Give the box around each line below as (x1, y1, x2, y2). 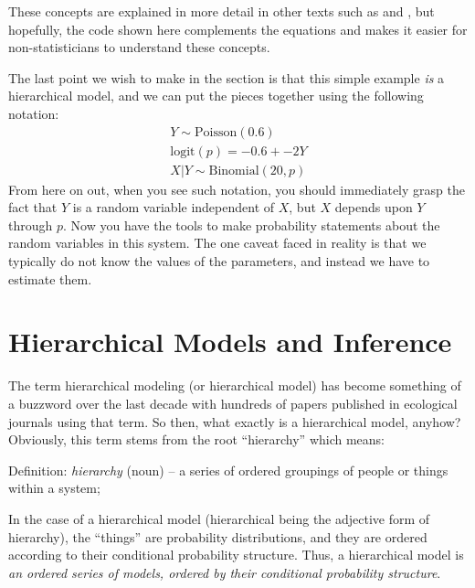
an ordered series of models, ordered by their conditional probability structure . (8, 562, 441, 582)
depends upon (334, 198, 413, 217)
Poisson (195, 125, 237, 139)
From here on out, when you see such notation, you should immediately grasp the (8, 179, 465, 198)
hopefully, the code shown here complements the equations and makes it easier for (8, 19, 468, 38)
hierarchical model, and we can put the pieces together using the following (8, 86, 424, 105)
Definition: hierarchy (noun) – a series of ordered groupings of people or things (8, 460, 449, 479)
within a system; (8, 478, 100, 497)
